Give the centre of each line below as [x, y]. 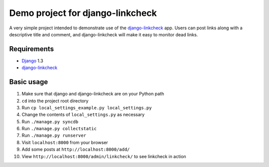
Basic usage [29, 82]
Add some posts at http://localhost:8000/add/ [76, 150]
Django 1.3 [32, 61]
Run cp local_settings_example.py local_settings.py [87, 107]
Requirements [32, 49]
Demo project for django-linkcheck [83, 13]
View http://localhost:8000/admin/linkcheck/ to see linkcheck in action [104, 156]
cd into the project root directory [55, 101]
